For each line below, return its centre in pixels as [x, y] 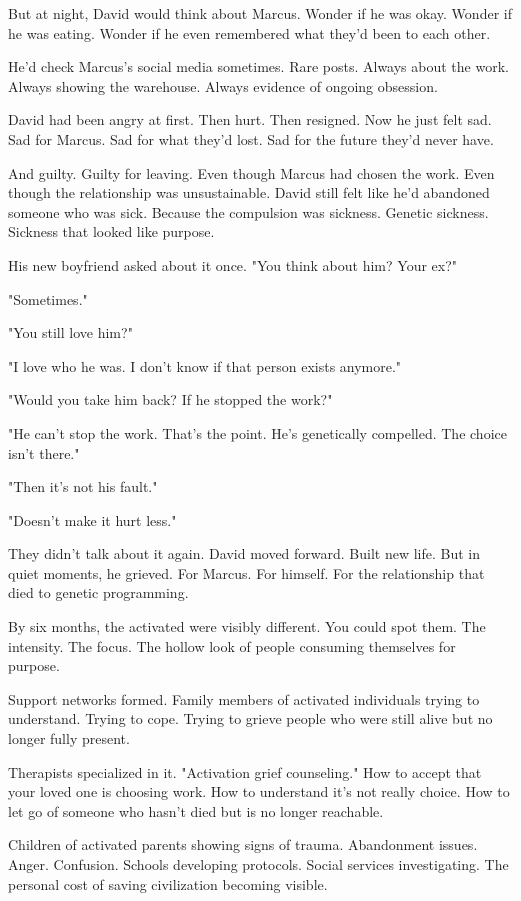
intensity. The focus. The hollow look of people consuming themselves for [232, 645]
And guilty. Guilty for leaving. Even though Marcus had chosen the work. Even [251, 172]
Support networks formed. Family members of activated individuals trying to [244, 698]
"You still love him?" [70, 332]
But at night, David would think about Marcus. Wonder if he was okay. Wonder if [260, 13]
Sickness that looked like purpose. [111, 231]
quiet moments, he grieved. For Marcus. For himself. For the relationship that [246, 572]
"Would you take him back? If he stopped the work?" [170, 399]
